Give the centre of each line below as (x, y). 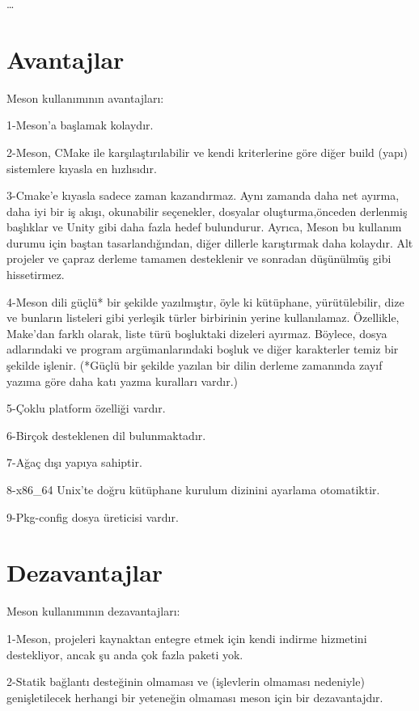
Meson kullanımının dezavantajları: (93, 611)
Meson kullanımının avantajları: (85, 97)
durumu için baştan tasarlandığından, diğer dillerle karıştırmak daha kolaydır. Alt (210, 242)
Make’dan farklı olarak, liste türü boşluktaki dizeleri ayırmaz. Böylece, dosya (197, 333)
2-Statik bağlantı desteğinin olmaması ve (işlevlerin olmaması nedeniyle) (186, 681)
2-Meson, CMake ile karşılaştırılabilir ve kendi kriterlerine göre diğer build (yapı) (207, 152)
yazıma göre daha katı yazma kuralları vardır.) (123, 381)
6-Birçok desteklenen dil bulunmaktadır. (106, 435)
